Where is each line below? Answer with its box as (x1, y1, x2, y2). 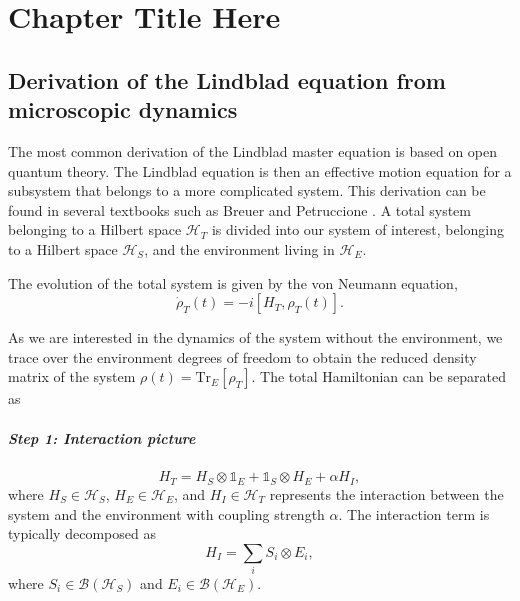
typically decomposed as (8, 523, 156, 544)
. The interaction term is (338, 503, 490, 524)
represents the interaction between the (269, 483, 504, 504)
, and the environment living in (144, 238, 335, 259)
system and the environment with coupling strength (8, 503, 325, 524)
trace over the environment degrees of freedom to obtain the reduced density (8, 346, 477, 367)
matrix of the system (8, 366, 136, 387)
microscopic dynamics (8, 94, 238, 125)
